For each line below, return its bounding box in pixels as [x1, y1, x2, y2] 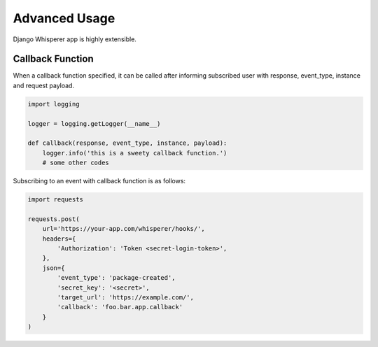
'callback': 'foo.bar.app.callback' [57, 303, 183, 311]
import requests [27, 196, 84, 204]
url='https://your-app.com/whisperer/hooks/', [42, 225, 206, 233]
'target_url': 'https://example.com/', [57, 294, 194, 302]
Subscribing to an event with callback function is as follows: [13, 177, 185, 185]
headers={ [42, 234, 76, 243]
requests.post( [27, 215, 80, 223]
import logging [27, 100, 80, 108]
